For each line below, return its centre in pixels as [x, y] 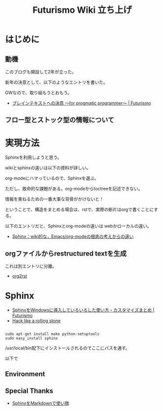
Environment [25, 374]
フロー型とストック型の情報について [60, 120]
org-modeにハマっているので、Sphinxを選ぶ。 [52, 178]
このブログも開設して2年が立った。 [41, 72]
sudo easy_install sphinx [31, 338]
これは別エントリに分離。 [31, 266]
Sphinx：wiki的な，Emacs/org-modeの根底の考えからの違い [73, 236]
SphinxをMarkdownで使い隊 [41, 403]
